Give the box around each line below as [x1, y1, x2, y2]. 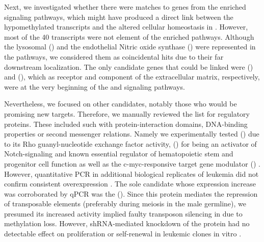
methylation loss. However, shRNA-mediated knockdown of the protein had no [4, 218, 250, 229]
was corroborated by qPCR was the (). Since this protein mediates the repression [4, 188, 258, 199]
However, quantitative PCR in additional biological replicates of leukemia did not [4, 168, 259, 179]
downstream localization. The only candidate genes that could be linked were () [4, 61, 253, 72]
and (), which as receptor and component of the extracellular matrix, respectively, [4, 71, 260, 82]
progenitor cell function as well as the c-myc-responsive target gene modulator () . [4, 158, 260, 169]
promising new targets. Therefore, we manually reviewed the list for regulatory [4, 108, 250, 119]
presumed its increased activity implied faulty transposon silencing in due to [4, 208, 243, 219]
